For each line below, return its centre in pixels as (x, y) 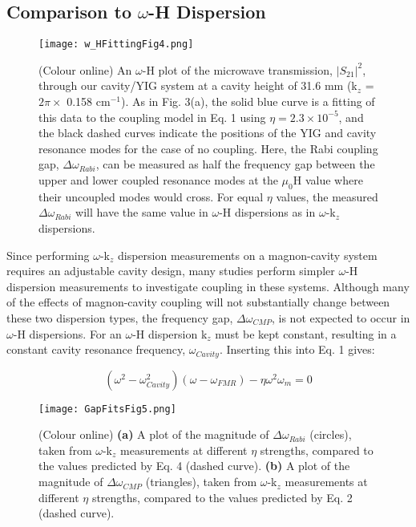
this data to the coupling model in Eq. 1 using (152, 117)
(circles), (331, 434)
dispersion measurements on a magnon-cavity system (248, 255)
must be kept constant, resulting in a (306, 333)
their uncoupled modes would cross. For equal (151, 196)
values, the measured (327, 196)
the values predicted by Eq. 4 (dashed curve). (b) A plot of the (194, 466)
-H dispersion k (170, 333)
